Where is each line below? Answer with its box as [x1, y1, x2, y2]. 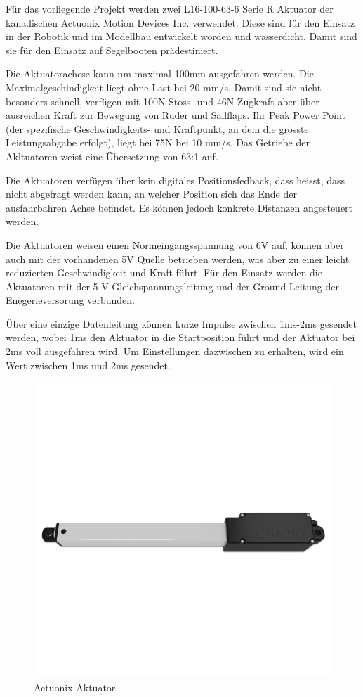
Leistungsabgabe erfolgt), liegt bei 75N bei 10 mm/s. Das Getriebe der [6, 135, 310, 150]
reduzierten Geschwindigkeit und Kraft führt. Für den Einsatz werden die [6, 265, 322, 280]
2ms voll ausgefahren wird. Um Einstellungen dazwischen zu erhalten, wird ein [6, 344, 344, 359]
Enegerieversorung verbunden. [6, 293, 136, 307]
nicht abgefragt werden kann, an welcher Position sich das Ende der [6, 186, 297, 201]
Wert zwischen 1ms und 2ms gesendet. [6, 357, 171, 372]
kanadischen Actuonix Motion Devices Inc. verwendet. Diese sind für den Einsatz [6, 15, 355, 30]
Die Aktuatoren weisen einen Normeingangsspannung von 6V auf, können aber [6, 237, 344, 252]
